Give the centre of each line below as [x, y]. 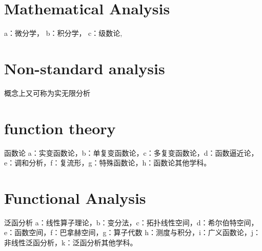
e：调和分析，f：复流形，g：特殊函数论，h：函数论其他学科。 [108, 163]
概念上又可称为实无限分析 [47, 92]
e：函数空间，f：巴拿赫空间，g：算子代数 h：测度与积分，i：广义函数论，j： [133, 232]
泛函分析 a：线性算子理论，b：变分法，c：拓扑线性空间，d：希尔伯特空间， [131, 222]
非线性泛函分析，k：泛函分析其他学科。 [71, 243]
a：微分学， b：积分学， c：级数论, [63, 33]
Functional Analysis [75, 197]
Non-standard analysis [85, 68]
